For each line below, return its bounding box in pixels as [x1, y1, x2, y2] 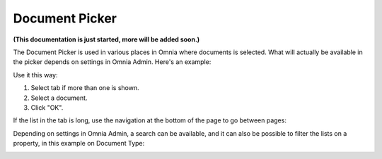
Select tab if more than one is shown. [30, 84, 139, 92]
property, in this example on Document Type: [13, 139, 145, 148]
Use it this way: [13, 70, 58, 79]
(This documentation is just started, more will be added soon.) [13, 35, 200, 44]
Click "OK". [30, 103, 64, 112]
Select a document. [30, 94, 88, 102]
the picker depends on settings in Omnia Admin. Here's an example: [13, 58, 212, 66]
